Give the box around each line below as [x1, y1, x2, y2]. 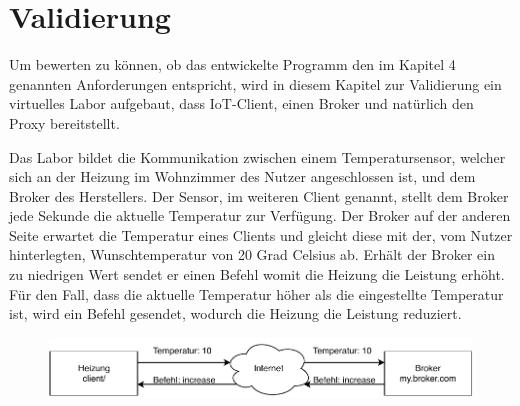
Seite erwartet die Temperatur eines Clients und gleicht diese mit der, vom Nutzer [9, 224, 513, 245]
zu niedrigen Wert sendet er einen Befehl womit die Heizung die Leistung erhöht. [9, 264, 505, 285]
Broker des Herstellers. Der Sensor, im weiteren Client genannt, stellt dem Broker [9, 185, 509, 206]
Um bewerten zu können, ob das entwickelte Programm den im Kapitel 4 [9, 54, 456, 75]
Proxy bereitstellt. [9, 112, 120, 133]
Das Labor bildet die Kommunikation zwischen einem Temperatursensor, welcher [9, 146, 506, 167]
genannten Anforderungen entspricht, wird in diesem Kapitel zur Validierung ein [9, 73, 502, 94]
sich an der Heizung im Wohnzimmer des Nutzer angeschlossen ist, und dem [9, 166, 476, 187]
